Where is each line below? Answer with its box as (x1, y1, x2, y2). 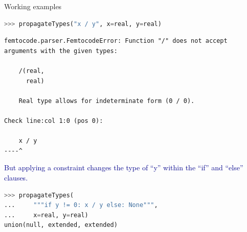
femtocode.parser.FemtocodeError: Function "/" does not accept (4, 37, 228, 45)
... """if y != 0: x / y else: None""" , (4, 201, 158, 209)
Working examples (4, 1, 62, 11)
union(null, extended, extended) (4, 221, 118, 229)
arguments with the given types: (4, 47, 118, 55)
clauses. (4, 172, 28, 183)
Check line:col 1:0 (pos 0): (4, 117, 103, 124)
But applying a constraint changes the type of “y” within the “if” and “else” (4, 162, 243, 173)
